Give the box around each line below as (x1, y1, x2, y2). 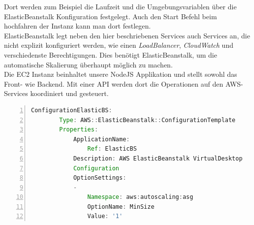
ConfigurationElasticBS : (31, 106, 112, 114)
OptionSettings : (73, 174, 127, 182)
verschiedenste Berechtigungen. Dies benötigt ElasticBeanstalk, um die (4, 49, 217, 60)
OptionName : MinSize (87, 203, 155, 210)
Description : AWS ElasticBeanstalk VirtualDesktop (73, 155, 243, 162)
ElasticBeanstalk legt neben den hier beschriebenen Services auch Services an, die (4, 30, 250, 40)
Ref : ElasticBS (87, 145, 137, 153)
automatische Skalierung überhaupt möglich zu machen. (4, 59, 173, 69)
